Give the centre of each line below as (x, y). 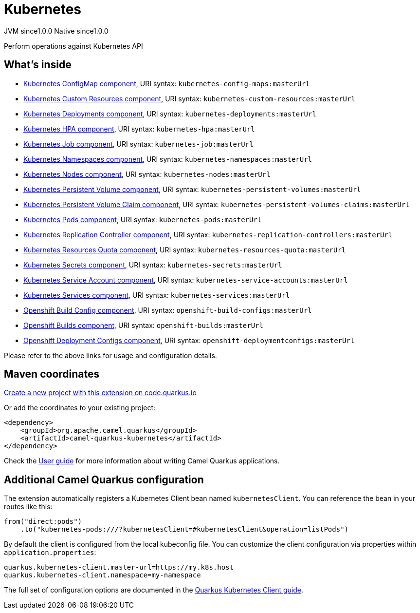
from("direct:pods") (43, 522)
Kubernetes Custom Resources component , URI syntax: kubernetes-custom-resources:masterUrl (189, 98)
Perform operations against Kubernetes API (73, 46)
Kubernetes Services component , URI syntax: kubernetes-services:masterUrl (157, 295)
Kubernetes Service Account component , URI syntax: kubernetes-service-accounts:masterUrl (186, 280)
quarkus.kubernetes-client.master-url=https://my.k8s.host (119, 567)
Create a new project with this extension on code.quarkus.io (100, 393)
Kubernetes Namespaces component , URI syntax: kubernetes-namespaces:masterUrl (168, 159)
